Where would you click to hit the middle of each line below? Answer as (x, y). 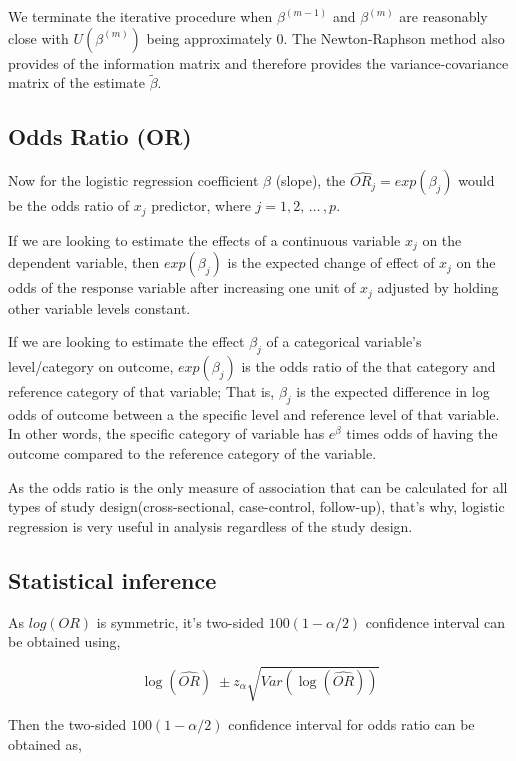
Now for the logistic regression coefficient (133, 180)
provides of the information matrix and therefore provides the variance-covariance (258, 62)
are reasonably (443, 16)
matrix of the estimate (76, 82)
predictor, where (201, 205)
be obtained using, (64, 641)
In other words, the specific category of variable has (166, 433)
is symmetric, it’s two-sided (180, 621)
